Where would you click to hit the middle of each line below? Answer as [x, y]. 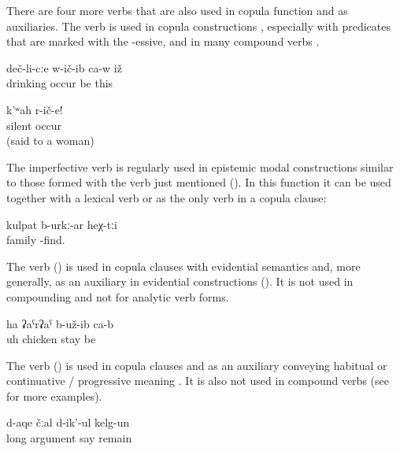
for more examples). [54, 396]
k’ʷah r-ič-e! [35, 109]
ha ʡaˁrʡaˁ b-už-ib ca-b [60, 323]
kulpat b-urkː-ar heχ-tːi [62, 224]
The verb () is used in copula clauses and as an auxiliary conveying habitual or [197, 365]
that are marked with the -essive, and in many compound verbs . [163, 41]
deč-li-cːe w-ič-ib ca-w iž [64, 67]
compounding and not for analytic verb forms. [118, 296]
